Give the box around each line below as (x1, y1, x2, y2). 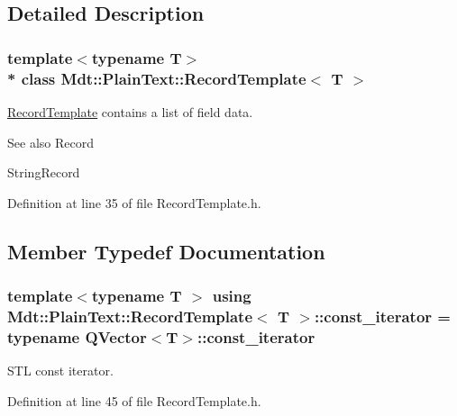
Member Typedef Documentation (7, 237, 325, 265)
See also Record (7, 132, 94, 151)
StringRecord (7, 163, 80, 182)
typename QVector (7, 325, 147, 348)
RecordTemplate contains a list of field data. (7, 102, 253, 121)
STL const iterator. (7, 361, 114, 380)
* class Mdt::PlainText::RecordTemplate (7, 67, 306, 89)
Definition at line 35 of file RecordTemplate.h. (7, 193, 261, 212)
